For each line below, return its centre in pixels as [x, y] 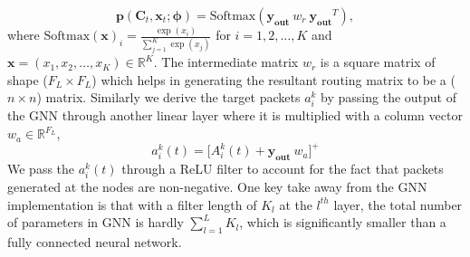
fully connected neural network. [95, 242]
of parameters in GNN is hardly [96, 222]
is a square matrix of [378, 62]
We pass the [41, 168]
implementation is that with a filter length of [132, 204]
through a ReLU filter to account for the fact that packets [283, 168]
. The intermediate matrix [226, 62]
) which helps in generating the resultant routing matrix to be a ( [273, 79]
